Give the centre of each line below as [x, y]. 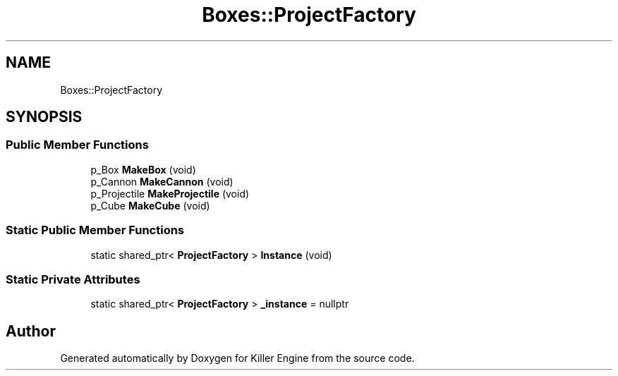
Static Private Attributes [73, 279]
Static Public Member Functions [95, 230]
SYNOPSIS [44, 117]
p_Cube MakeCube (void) [150, 205]
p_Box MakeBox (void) [143, 169]
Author [31, 331]
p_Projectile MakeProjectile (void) [170, 193]
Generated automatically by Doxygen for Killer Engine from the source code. [237, 358]
